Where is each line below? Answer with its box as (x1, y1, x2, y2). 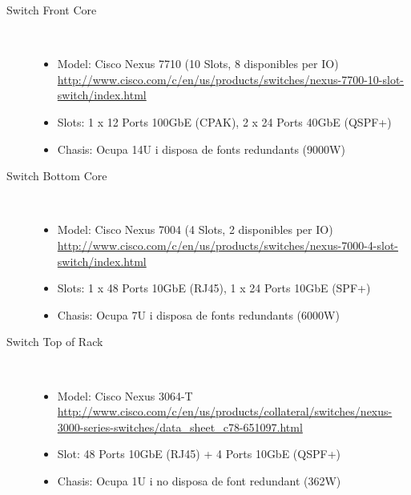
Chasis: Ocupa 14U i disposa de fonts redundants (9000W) (57, 140, 345, 157)
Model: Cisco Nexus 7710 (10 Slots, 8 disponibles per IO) (57, 55, 339, 72)
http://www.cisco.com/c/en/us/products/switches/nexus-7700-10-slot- (57, 70, 405, 87)
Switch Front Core (6, 2, 97, 18)
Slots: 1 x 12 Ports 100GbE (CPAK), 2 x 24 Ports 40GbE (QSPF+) (57, 113, 392, 130)
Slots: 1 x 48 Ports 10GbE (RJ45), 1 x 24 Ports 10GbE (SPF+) (57, 280, 371, 296)
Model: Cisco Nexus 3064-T (57, 387, 193, 404)
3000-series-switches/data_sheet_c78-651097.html (57, 418, 303, 435)
